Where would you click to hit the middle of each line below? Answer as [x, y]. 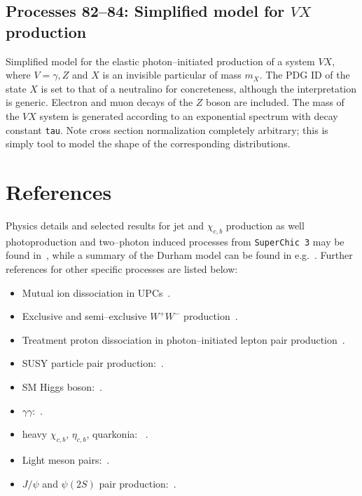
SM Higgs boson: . [62, 386]
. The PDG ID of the [305, 75]
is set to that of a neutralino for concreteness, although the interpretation [199, 88]
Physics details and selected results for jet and [105, 225]
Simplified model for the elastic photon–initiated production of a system [160, 61]
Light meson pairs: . [66, 459]
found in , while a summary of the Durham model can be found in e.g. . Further [179, 255]
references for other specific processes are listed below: [122, 268]
